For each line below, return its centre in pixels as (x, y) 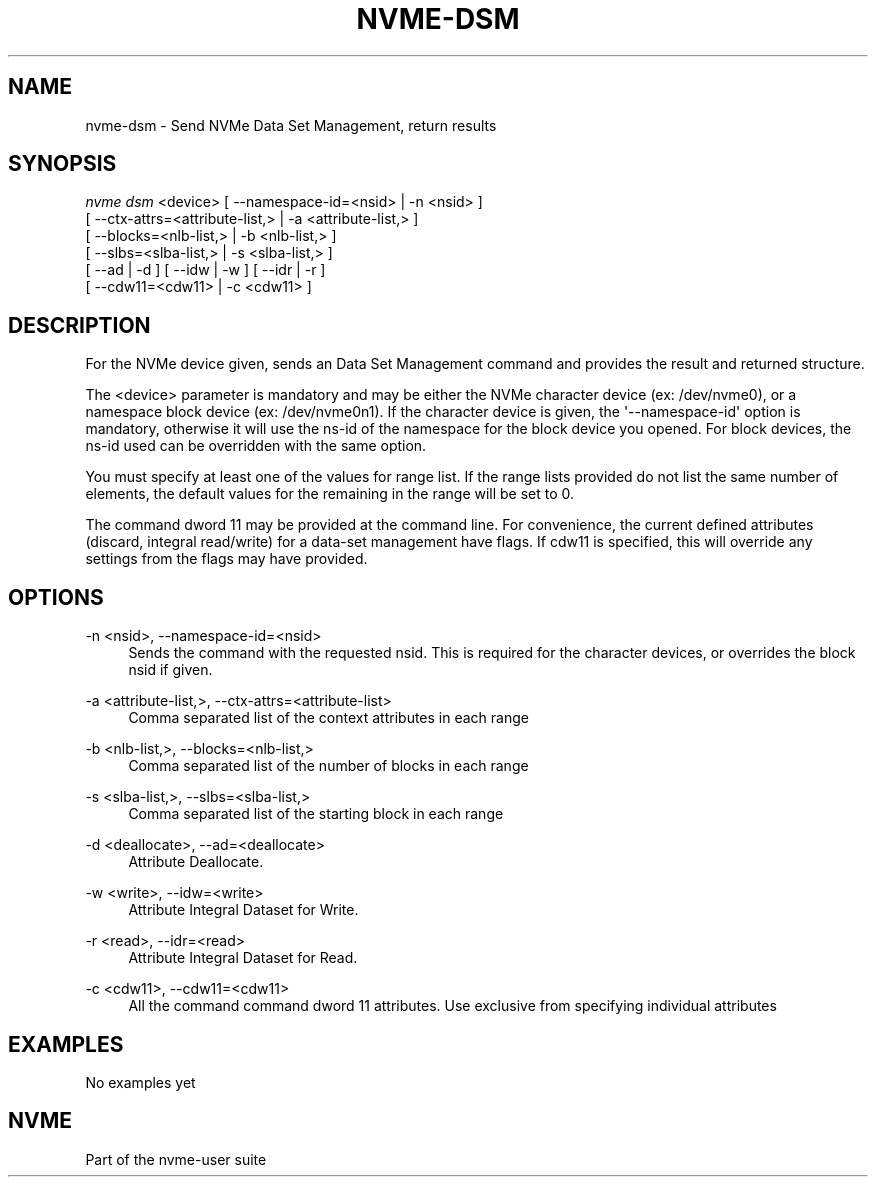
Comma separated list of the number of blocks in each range (328, 766)
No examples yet (140, 1082)
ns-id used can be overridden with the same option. (256, 446)
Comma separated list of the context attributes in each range (328, 718)
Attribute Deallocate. (196, 862)
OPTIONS (56, 597)
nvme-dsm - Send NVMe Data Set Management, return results (291, 125)
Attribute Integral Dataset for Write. (243, 910)
